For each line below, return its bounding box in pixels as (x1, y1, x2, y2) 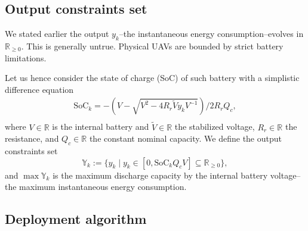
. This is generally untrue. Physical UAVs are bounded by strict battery (21, 40, 284, 52)
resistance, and (5, 132, 59, 145)
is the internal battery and (52, 120, 149, 133)
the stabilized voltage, (174, 120, 255, 133)
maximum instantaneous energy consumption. (19, 180, 187, 193)
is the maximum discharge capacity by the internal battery (53, 168, 268, 181)
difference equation (5, 83, 74, 95)
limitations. (5, 51, 47, 64)
